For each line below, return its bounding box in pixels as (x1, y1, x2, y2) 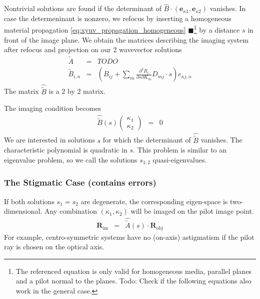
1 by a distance (193, 23, 240, 35)
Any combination (44, 206, 97, 216)
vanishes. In (209, 3, 246, 14)
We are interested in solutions (4, 134, 95, 145)
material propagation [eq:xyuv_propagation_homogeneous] (4, 25, 186, 35)
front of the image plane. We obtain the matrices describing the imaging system (4, 34, 248, 45)
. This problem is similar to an (133, 144, 227, 155)
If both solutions (4, 196, 54, 206)
